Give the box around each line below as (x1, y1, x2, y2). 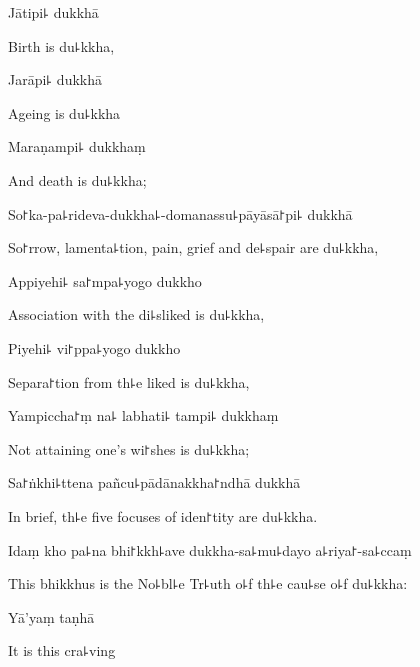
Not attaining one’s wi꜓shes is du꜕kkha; (8, 438, 250, 459)
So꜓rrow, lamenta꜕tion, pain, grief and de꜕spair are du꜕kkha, (8, 237, 379, 258)
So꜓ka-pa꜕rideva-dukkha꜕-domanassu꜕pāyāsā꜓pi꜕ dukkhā (8, 203, 353, 224)
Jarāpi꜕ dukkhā (8, 69, 103, 90)
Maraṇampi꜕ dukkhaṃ (8, 136, 146, 157)
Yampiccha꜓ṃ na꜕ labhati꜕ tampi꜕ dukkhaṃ (8, 405, 279, 426)
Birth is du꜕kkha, (8, 35, 115, 56)
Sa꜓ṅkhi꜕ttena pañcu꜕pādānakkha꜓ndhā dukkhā (8, 472, 301, 493)
